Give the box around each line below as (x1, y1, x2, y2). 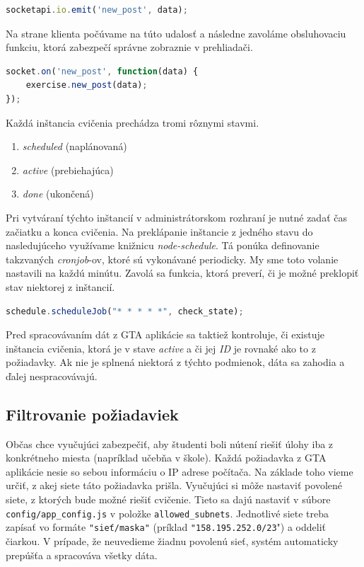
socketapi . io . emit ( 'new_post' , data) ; (6, 5, 188, 15)
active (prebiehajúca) (22, 162, 114, 177)
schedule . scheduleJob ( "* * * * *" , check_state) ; (6, 306, 244, 316)
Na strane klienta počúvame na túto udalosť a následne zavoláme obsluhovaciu (6, 25, 346, 40)
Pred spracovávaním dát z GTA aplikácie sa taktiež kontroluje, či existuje (6, 327, 324, 342)
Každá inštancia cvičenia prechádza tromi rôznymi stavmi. (6, 115, 259, 130)
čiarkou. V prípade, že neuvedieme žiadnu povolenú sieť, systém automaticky (6, 533, 339, 548)
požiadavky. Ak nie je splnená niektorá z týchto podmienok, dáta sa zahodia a (6, 355, 345, 370)
